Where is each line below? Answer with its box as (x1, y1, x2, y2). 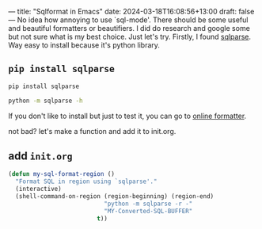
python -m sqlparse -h (8, 97, 83, 105)
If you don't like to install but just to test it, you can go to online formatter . (8, 111, 247, 120)
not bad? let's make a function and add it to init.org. (8, 126, 177, 135)
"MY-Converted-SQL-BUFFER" (104, 207, 193, 215)
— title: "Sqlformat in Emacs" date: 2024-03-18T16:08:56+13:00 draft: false (8, 7, 255, 16)
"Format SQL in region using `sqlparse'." (15, 177, 158, 185)
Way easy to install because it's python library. (8, 40, 161, 50)
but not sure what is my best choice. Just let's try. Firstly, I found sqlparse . (8, 32, 252, 41)
